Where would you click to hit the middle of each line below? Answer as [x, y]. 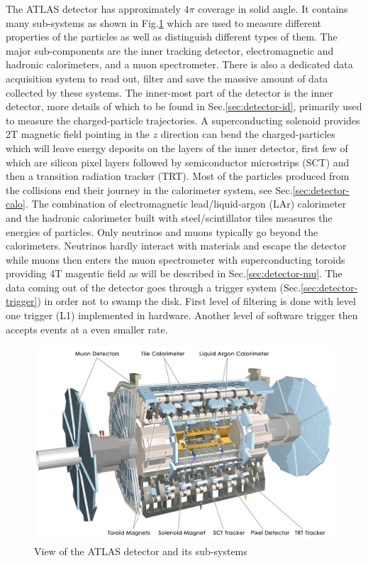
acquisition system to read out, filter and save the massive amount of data [167, 78]
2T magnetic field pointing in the [78, 134]
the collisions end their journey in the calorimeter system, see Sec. [149, 189]
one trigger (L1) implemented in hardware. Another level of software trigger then [182, 315]
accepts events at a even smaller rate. [87, 329]
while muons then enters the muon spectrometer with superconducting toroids [175, 259]
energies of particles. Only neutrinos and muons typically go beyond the [162, 231]
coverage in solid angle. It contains [273, 9]
